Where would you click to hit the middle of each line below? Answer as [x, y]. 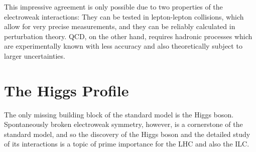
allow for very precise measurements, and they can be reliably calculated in [120, 26]
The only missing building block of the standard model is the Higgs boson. [119, 114]
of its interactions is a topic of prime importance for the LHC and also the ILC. [127, 144]
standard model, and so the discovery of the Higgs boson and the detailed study [127, 134]
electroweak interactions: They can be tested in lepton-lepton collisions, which [124, 16]
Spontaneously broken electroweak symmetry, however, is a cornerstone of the [123, 124]
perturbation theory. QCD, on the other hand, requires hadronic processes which [128, 36]
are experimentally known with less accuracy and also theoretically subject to [123, 46]
